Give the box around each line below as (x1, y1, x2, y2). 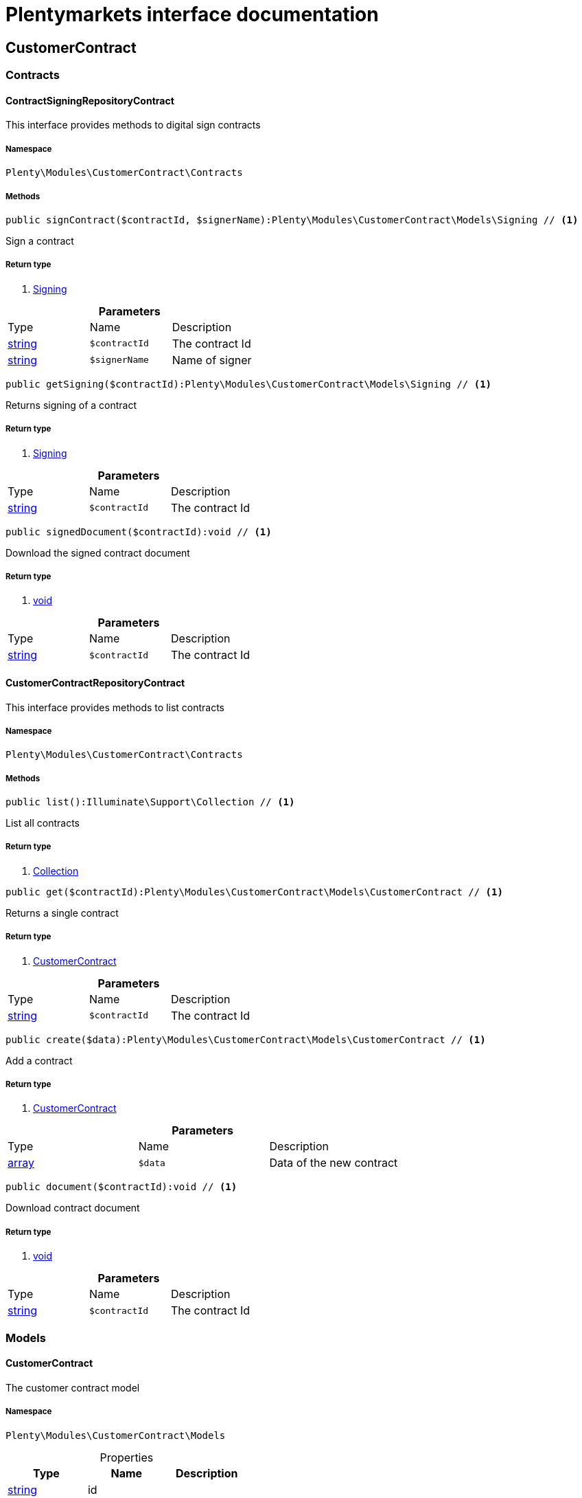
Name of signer (172, 353, 252, 367)
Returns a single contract (5, 906, 119, 919)
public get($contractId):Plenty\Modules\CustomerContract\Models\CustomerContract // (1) (5, 886, 503, 897)
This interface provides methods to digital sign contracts (5, 119, 261, 131)
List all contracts (5, 817, 80, 829)
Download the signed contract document (5, 546, 190, 559)
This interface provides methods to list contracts (5, 701, 225, 713)
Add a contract (5, 1054, 73, 1066)
